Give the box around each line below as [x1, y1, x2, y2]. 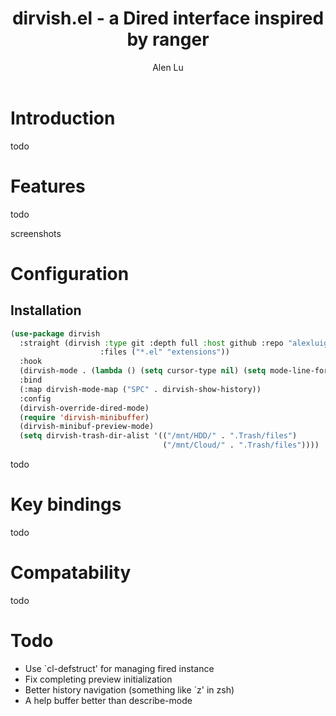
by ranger [126, 28, 210, 51]
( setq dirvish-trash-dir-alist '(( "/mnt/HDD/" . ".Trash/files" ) [19, 431, 298, 441]
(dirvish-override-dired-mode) [19, 403, 150, 413]
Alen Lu [152, 61, 184, 73]
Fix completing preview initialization [24, 673, 173, 685]
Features [10, 175, 86, 197]
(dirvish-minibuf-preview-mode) [19, 422, 155, 432]
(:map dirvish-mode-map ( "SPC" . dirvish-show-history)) [19, 384, 262, 394]
